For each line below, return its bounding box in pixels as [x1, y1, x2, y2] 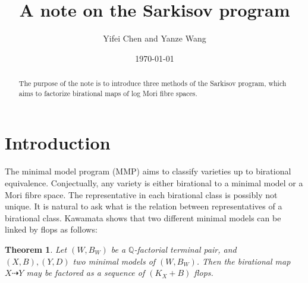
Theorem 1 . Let [5, 243, 67, 255]
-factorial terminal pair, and [134, 243, 237, 255]
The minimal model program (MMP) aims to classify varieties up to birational [5, 165, 291, 177]
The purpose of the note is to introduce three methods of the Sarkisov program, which [18, 78, 287, 88]
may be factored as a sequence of [26, 266, 145, 279]
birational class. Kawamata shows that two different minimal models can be [5, 211, 281, 224]
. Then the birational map [196, 255, 291, 267]
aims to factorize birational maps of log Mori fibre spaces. [18, 88, 197, 98]
